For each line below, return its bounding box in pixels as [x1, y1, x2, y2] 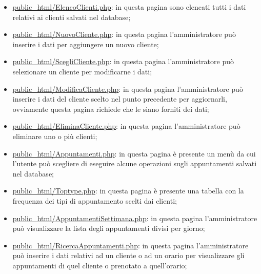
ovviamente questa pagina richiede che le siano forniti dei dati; [12, 103, 209, 114]
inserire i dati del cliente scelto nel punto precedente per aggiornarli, [12, 93, 227, 104]
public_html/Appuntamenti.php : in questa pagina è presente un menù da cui [12, 148, 256, 159]
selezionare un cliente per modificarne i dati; [12, 66, 152, 76]
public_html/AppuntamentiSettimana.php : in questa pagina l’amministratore [12, 212, 257, 223]
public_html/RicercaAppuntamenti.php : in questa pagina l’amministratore [12, 240, 249, 250]
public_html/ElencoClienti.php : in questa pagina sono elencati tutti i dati [12, 2, 246, 12]
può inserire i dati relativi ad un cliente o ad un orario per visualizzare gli [12, 250, 245, 261]
